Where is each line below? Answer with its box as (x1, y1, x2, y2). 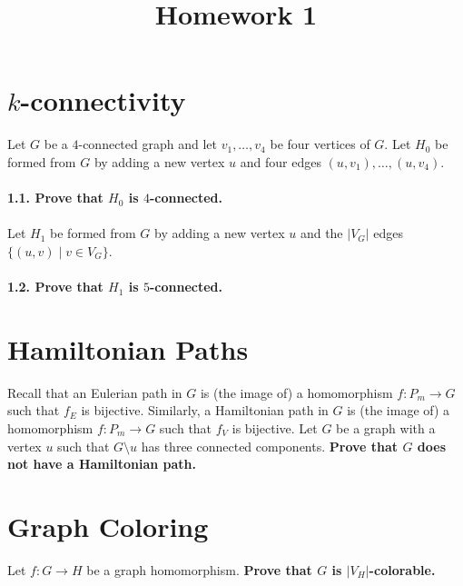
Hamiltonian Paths (7, 330, 249, 367)
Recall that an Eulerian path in (7, 382, 182, 402)
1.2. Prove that (7, 277, 103, 296)
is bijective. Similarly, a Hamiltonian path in (81, 401, 329, 420)
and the (300, 223, 343, 243)
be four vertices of (270, 134, 370, 154)
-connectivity (20, 82, 186, 119)
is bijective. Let (231, 418, 318, 437)
